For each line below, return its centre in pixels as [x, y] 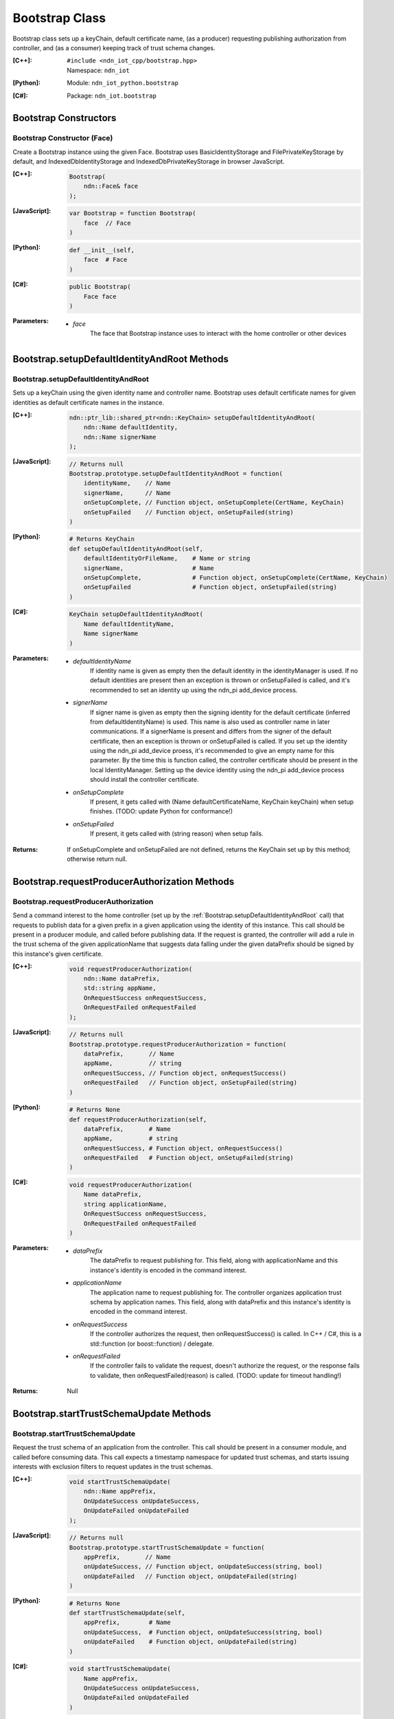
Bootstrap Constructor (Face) [63, 138]
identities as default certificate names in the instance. [89, 402]
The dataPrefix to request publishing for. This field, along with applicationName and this [214, 1260]
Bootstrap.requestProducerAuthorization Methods [124, 881]
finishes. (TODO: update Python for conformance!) [162, 811]
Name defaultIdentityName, [129, 624]
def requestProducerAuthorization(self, [138, 1119]
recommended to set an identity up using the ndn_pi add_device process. [194, 690]
